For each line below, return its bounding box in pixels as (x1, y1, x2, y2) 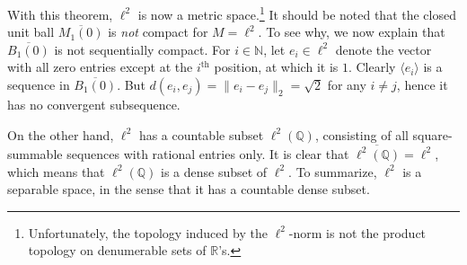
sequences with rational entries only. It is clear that (66, 144, 349, 163)
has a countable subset (138, 125, 264, 144)
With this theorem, (7, 4, 113, 23)
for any (327, 75, 366, 94)
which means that (7, 162, 105, 181)
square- (412, 125, 453, 144)
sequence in (7, 75, 70, 94)
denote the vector (335, 40, 432, 58)
